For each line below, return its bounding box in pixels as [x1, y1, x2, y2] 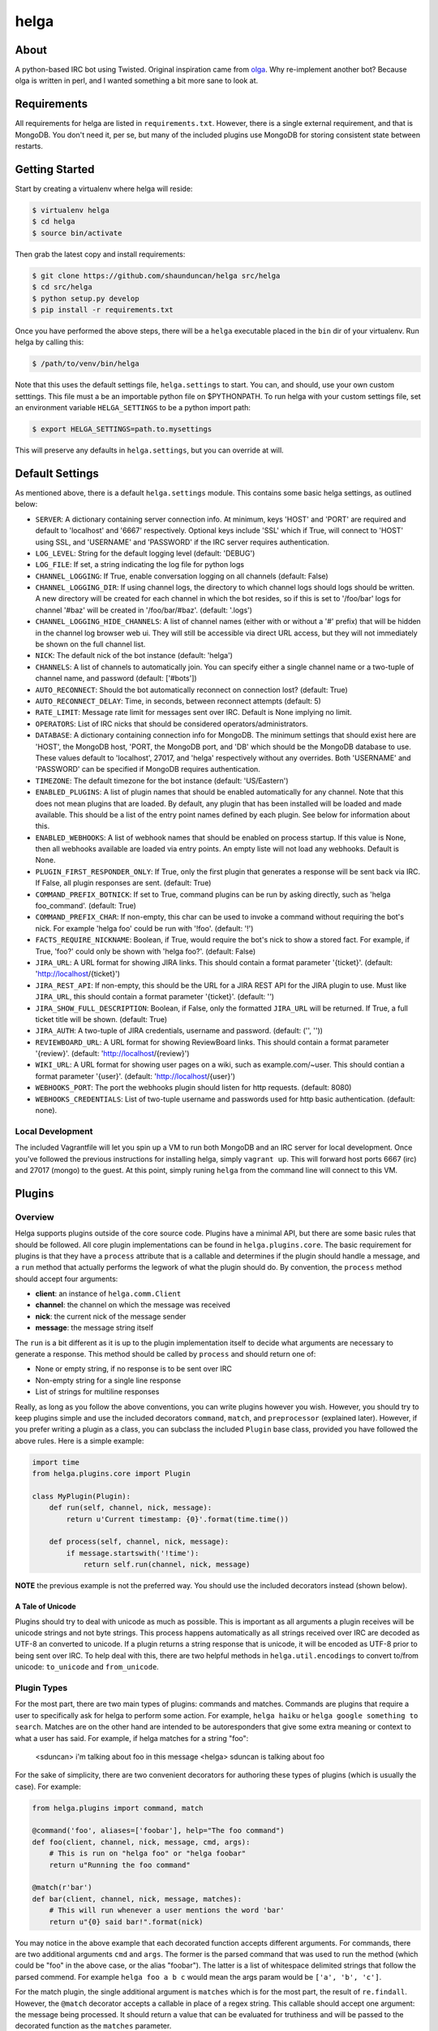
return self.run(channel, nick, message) [83, 1560, 251, 1570]
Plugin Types [15, 1682, 68, 1693]
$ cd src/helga [32, 283, 92, 292]
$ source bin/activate [32, 228, 122, 237]
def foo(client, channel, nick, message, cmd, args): [32, 1837, 251, 1847]
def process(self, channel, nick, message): [49, 1537, 230, 1547]
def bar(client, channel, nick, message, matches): [32, 1894, 243, 1903]
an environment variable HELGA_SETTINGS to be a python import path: [15, 403, 251, 413]
